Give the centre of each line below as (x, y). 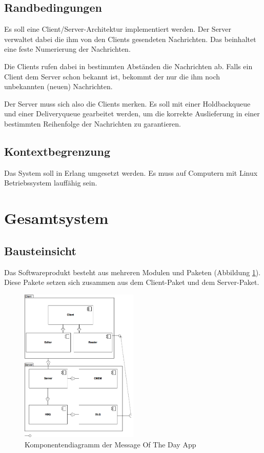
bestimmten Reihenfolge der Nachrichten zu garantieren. (93, 123)
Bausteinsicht (40, 250)
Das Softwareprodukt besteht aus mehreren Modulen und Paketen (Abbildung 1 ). (133, 272)
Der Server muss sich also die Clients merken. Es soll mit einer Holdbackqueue (127, 103)
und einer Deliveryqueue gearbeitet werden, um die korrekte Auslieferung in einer (132, 114)
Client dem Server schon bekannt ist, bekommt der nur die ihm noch (112, 76)
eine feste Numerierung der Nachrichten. (67, 49)
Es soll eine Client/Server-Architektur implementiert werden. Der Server (118, 29)
